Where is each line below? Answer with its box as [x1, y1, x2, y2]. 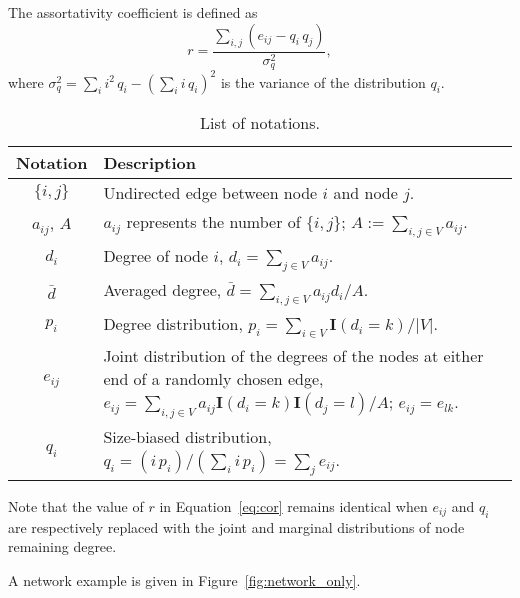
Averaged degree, [103, 277, 222, 301]
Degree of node [103, 243, 209, 267]
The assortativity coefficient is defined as [8, 2, 258, 22]
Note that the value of [8, 495, 144, 516]
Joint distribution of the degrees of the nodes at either [103, 344, 484, 368]
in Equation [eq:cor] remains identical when [159, 495, 428, 516]
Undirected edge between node [103, 180, 318, 204]
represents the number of [126, 209, 301, 233]
